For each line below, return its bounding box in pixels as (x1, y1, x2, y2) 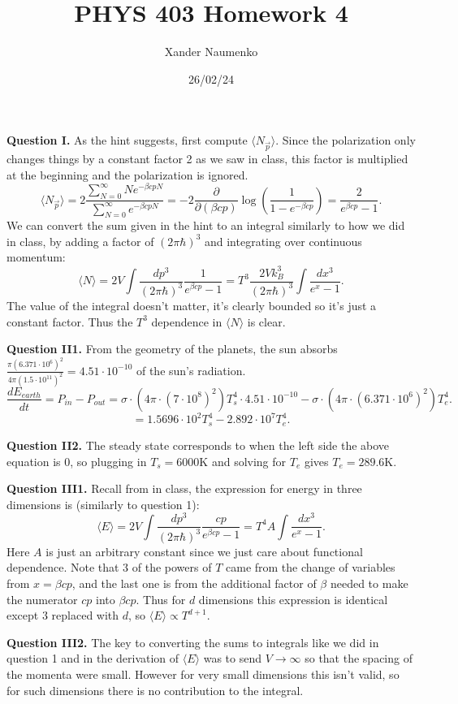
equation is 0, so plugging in (6, 452, 147, 469)
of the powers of (132, 559, 212, 576)
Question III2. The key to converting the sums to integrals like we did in (6, 633, 379, 650)
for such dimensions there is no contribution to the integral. (6, 681, 304, 698)
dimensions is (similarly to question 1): (6, 495, 200, 512)
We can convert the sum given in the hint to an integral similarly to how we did (6, 217, 405, 234)
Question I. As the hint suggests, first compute (6, 132, 248, 149)
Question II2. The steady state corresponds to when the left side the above (6, 436, 390, 453)
